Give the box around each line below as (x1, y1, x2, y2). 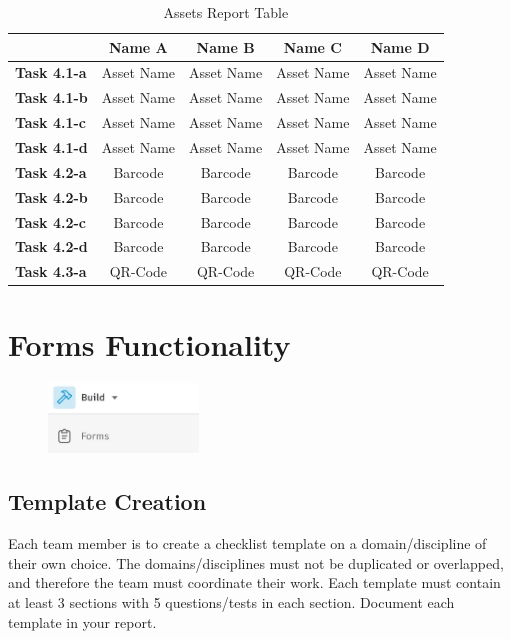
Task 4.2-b (15, 186, 88, 207)
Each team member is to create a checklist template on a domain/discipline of (8, 533, 487, 554)
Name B (196, 36, 255, 57)
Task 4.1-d (15, 136, 88, 157)
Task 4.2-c (15, 211, 86, 232)
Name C (283, 36, 342, 57)
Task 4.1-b (15, 87, 88, 108)
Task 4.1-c (15, 112, 86, 133)
